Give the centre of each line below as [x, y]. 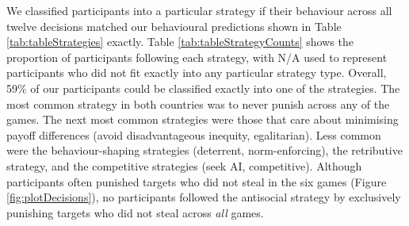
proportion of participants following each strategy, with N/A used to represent [197, 57]
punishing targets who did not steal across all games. [135, 212]
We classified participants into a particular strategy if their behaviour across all [199, 10]
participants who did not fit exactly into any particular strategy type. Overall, [197, 73]
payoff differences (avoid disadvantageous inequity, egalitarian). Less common [194, 134]
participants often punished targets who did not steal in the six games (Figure [197, 181]
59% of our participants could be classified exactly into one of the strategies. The [203, 88]
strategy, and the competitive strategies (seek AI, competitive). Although [184, 165]
